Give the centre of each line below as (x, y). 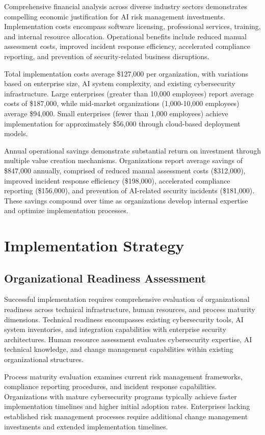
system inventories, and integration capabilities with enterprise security (115, 329)
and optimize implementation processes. (66, 210)
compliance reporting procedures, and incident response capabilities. (111, 386)
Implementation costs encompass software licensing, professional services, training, (132, 26)
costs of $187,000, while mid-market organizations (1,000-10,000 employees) (122, 103)
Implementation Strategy (94, 246)
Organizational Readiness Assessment (105, 278)
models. (16, 133)
